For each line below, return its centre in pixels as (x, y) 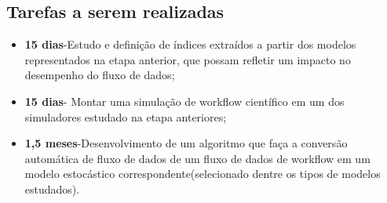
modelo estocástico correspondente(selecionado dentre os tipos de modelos (203, 174)
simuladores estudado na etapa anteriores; (126, 116)
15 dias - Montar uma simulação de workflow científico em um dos (184, 101)
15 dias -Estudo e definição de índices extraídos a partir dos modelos (190, 44)
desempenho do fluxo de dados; (100, 75)
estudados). (52, 188)
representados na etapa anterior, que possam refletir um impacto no (188, 59)
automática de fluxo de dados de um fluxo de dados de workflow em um (197, 158)
